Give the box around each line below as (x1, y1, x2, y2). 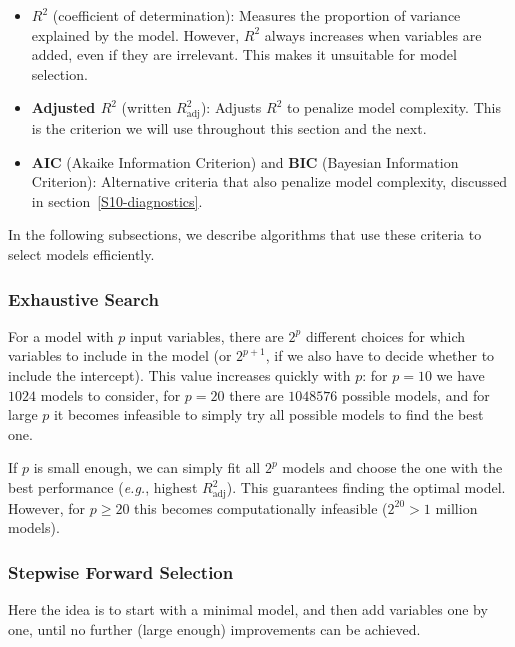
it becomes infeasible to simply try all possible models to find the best (53, 404, 484, 425)
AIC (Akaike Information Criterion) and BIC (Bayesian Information (31, 151, 459, 172)
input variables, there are (130, 325, 284, 346)
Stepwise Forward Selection (8, 559, 234, 584)
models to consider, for (40, 384, 181, 405)
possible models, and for (341, 384, 490, 405)
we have (436, 365, 485, 386)
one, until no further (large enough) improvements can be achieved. (8, 618, 421, 639)
